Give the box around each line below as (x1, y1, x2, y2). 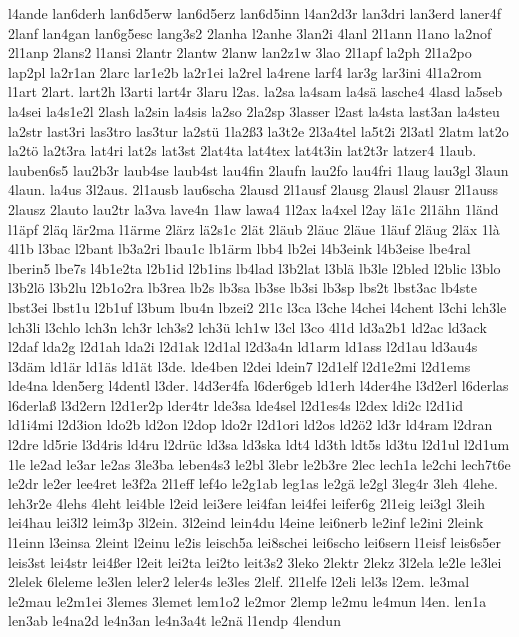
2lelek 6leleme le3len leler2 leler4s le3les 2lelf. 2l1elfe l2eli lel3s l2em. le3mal (8, 571, 470, 592)
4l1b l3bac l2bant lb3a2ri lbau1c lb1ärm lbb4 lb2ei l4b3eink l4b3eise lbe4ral (8, 238, 471, 259)
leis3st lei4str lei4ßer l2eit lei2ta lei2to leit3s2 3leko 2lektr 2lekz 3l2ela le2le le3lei (8, 551, 502, 572)
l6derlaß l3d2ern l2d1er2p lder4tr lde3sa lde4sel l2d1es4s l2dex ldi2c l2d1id (8, 394, 464, 415)
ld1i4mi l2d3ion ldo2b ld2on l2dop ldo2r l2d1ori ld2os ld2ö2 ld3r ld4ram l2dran (8, 414, 493, 435)
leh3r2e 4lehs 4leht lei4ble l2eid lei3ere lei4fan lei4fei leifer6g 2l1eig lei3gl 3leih (8, 492, 485, 513)
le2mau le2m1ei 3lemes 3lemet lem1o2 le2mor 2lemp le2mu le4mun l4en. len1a (8, 590, 487, 611)
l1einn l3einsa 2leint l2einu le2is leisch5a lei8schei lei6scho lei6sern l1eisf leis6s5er (8, 532, 502, 553)
